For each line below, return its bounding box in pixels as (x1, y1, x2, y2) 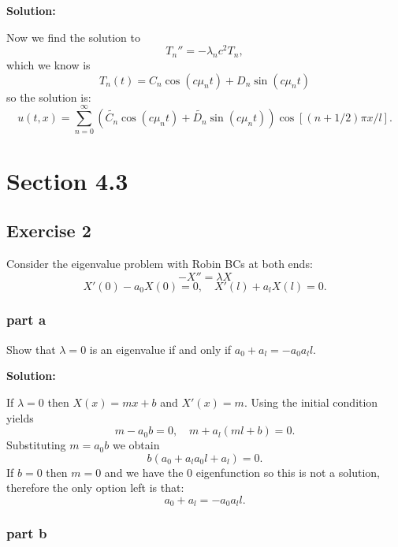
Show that (6, 340, 56, 357)
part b (6, 523, 47, 543)
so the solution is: (6, 88, 91, 105)
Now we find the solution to (6, 28, 141, 45)
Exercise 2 (6, 218, 91, 243)
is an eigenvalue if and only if (89, 340, 232, 357)
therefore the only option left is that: (6, 479, 184, 496)
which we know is (6, 57, 91, 73)
